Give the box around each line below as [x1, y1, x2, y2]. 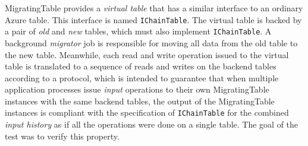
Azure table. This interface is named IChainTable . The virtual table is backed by [5, 13, 302, 26]
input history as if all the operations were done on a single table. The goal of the [5, 118, 298, 131]
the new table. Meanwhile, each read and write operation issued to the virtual [5, 48, 289, 61]
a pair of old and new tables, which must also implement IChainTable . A [5, 25, 272, 37]
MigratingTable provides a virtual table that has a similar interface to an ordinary [5, 2, 303, 14]
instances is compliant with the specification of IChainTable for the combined [5, 106, 289, 119]
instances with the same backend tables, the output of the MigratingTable [5, 94, 275, 107]
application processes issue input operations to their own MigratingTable [5, 83, 269, 96]
